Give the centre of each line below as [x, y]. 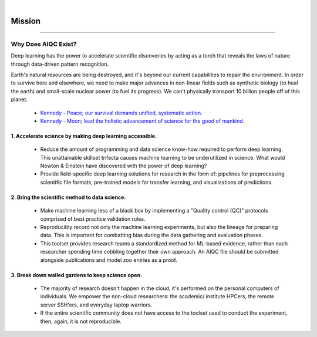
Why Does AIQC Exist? [44, 44]
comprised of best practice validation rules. [93, 219]
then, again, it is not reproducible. [81, 321]
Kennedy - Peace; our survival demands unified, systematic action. [121, 113]
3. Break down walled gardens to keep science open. [77, 275]
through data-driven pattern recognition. [60, 64]
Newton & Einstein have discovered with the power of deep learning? [124, 166]
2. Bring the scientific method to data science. [68, 197]
